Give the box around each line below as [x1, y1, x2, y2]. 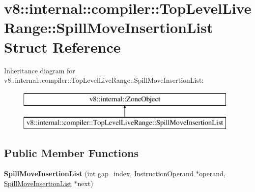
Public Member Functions [4, 145, 139, 160]
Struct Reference [4, 36, 121, 57]
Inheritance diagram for [4, 65, 75, 75]
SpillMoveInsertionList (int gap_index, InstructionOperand [4, 168, 194, 179]
